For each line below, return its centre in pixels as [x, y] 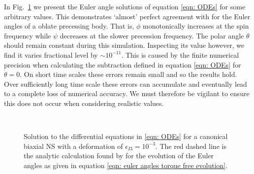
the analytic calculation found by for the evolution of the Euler [119, 156]
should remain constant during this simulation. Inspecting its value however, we [124, 45]
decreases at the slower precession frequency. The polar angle [152, 35]
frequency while [28, 35]
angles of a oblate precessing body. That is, [69, 26]
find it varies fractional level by [51, 54]
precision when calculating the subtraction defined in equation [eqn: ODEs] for [123, 64]
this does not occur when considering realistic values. [84, 103]
